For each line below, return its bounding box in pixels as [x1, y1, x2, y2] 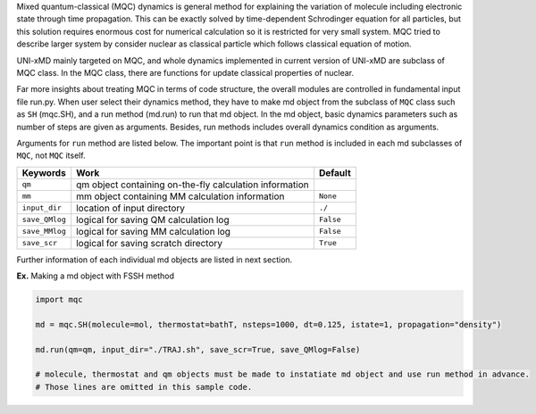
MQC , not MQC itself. [16, 150, 86, 161]
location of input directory [76, 202, 186, 214]
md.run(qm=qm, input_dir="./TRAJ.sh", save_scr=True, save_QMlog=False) [35, 344, 361, 354]
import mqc [35, 294, 83, 305]
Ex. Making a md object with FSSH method [16, 270, 174, 281]
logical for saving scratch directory [76, 236, 223, 249]
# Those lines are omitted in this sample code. [35, 382, 253, 392]
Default [318, 166, 352, 178]
